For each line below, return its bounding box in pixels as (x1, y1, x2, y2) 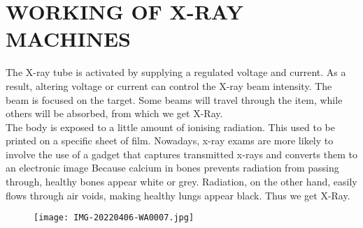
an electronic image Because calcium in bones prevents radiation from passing (6, 160, 339, 175)
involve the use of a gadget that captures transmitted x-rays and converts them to (6, 146, 357, 161)
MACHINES (6, 24, 131, 53)
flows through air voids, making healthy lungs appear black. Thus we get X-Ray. (6, 188, 350, 202)
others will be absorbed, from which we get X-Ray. (6, 106, 223, 121)
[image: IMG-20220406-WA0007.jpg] (34, 213, 194, 223)
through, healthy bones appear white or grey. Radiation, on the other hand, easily (6, 174, 357, 189)
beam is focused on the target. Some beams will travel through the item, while (6, 92, 343, 107)
